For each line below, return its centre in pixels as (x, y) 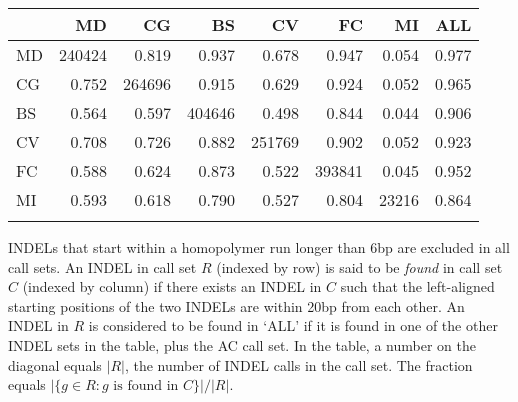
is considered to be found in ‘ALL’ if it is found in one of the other (293, 325)
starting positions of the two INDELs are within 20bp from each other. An (236, 305)
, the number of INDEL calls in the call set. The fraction (298, 364)
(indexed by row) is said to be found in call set (359, 266)
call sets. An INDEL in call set (102, 266)
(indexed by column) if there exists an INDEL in (172, 286)
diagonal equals (55, 364)
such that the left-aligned (417, 286)
